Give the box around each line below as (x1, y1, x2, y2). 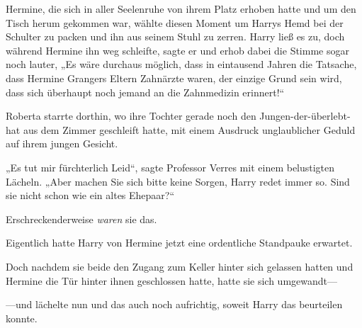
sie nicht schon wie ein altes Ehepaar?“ (6, 188, 175, 203)
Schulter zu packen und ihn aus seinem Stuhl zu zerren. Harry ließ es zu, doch (6, 29, 345, 44)
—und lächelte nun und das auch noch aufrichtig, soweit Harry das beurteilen (6, 297, 343, 312)
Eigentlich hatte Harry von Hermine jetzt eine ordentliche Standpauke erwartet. (6, 235, 353, 250)
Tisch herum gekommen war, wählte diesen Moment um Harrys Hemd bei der (6, 15, 344, 30)
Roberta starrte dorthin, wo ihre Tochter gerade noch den (6, 108, 256, 123)
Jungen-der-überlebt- (259, 108, 351, 123)
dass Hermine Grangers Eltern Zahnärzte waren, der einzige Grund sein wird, (6, 70, 342, 85)
